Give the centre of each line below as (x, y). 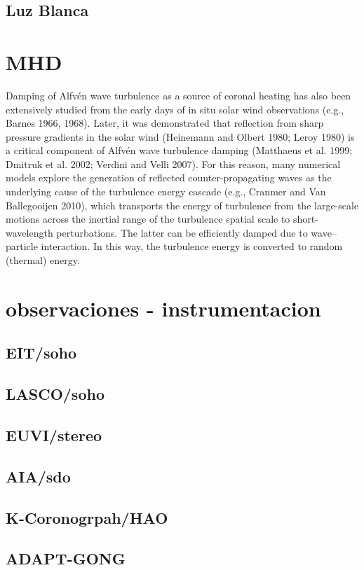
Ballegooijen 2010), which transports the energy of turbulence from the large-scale (182, 205)
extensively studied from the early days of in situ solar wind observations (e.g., (175, 109)
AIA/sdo (38, 476)
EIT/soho (41, 353)
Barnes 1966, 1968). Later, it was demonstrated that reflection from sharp (165, 123)
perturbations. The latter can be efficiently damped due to (182, 232)
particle (22, 246)
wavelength (29, 232)
